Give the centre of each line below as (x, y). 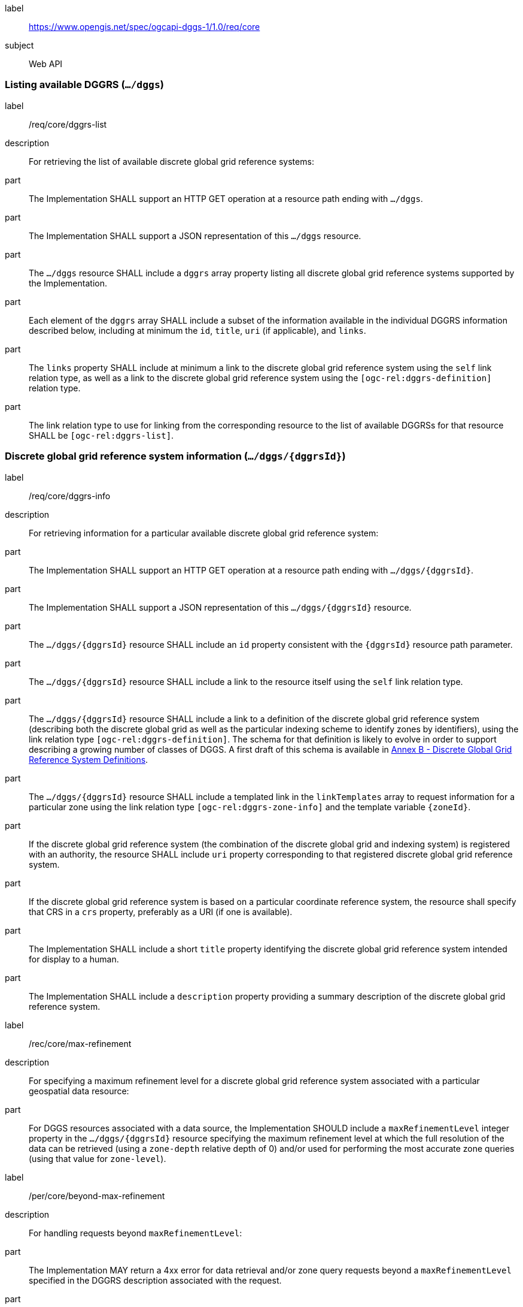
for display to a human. (74, 959)
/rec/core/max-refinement (80, 1043)
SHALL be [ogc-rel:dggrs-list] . (101, 435)
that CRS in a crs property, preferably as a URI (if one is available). (161, 911)
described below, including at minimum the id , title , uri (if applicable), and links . (197, 330)
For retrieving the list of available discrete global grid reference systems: (171, 161)
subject (19, 45)
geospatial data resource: (79, 1091)
